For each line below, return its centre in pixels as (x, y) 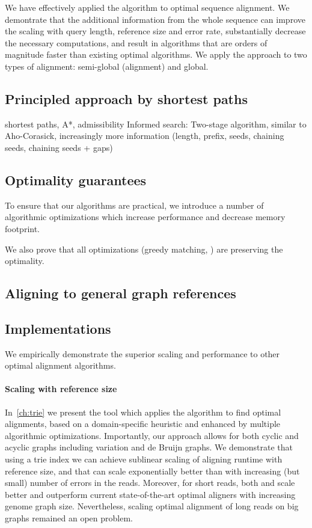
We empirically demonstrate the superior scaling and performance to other (142, 353)
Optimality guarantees (76, 180)
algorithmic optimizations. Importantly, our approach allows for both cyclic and (152, 435)
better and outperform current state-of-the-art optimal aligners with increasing (150, 494)
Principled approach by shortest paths (126, 98)
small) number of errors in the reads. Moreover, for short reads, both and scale (150, 483)
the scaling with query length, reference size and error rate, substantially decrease (155, 31)
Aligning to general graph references (121, 293)
